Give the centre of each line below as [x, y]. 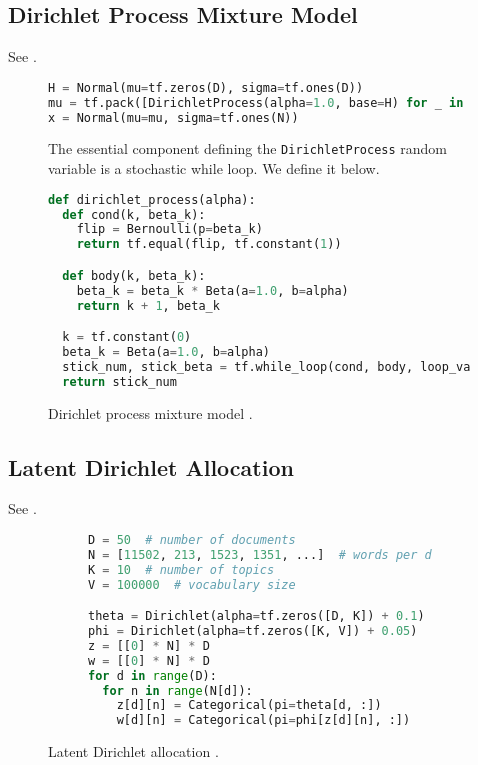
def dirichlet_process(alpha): [152, 199]
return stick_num [119, 381]
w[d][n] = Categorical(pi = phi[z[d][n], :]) [263, 720]
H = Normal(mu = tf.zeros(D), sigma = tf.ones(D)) [206, 87]
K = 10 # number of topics [181, 569]
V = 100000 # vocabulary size [192, 584]
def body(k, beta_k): [134, 275]
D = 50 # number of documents [192, 540]
